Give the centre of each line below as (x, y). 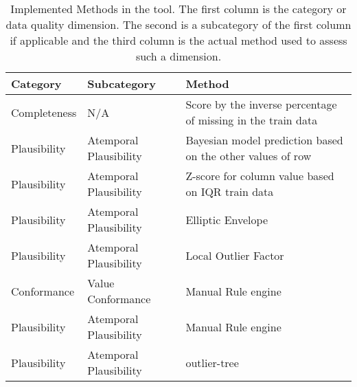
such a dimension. (178, 56)
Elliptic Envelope (227, 219)
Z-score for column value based (260, 176)
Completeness (44, 112)
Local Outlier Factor (235, 255)
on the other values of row (249, 156)
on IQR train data (230, 191)
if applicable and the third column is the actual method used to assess (178, 40)
